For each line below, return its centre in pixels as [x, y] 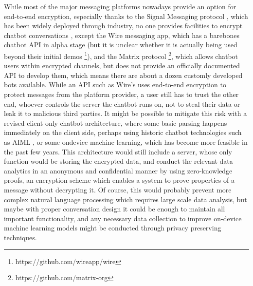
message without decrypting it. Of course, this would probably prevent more [118, 189]
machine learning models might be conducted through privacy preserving [113, 228]
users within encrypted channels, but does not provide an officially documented [122, 66]
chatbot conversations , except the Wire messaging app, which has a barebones [122, 35]
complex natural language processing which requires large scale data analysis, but [126, 199]
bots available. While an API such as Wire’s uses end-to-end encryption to [115, 85]
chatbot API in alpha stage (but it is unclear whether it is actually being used [121, 45]
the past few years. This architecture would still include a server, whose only [118, 151]
